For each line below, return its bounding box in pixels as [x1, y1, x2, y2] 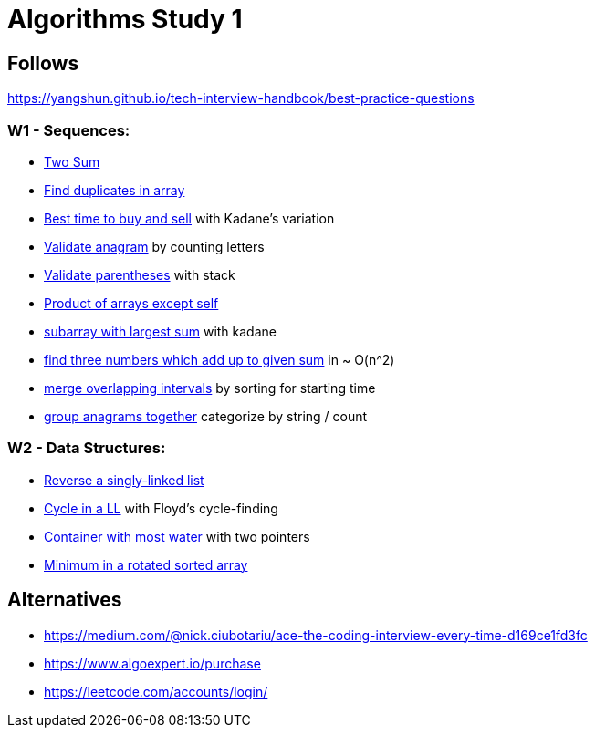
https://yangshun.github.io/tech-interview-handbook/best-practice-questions [7, 90, 475, 107]
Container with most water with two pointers [44, 528, 310, 544]
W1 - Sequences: [7, 120, 130, 140]
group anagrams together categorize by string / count [44, 408, 368, 424]
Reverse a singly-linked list [44, 471, 204, 488]
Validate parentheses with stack [44, 266, 235, 283]
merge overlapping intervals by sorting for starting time [44, 379, 376, 396]
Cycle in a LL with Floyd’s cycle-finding [44, 500, 278, 516]
